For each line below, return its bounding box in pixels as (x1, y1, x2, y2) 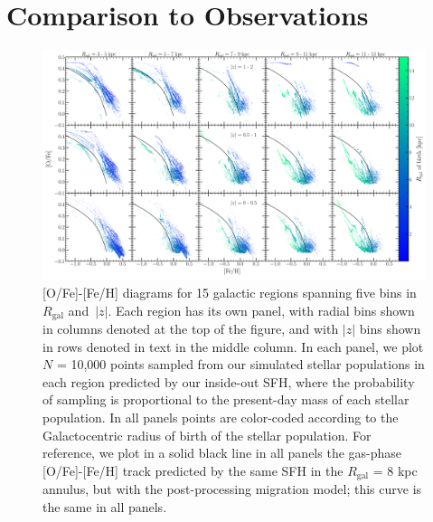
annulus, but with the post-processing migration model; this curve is (42, 479, 422, 498)
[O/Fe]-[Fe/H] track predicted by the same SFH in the (42, 460, 344, 479)
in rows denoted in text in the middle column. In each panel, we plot (42, 337, 424, 356)
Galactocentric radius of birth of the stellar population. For (42, 425, 372, 444)
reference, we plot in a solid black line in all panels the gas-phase (42, 443, 402, 462)
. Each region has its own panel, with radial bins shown (108, 300, 415, 319)
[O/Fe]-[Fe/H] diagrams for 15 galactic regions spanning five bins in (42, 282, 417, 301)
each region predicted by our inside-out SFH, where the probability (42, 372, 415, 391)
